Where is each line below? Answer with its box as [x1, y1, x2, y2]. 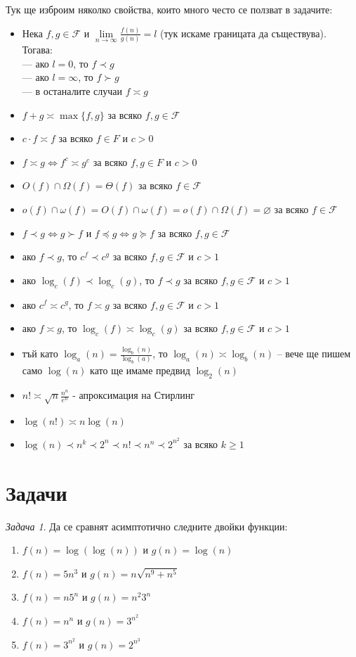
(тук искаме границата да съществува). [160, 25, 327, 40]
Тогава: [22, 42, 53, 57]
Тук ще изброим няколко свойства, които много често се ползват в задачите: [6, 2, 333, 16]
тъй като [22, 346, 58, 361]
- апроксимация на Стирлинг [72, 388, 195, 402]
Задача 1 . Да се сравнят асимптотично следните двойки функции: [6, 518, 288, 533]
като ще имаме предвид [90, 363, 190, 378]
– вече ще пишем [277, 346, 351, 361]
